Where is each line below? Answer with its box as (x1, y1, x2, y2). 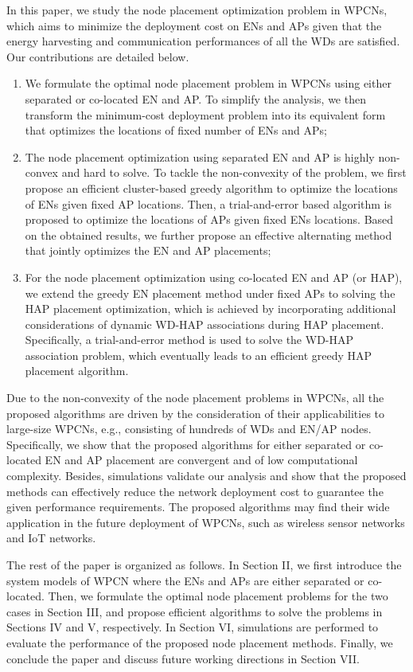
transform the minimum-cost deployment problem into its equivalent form (25, 106, 386, 123)
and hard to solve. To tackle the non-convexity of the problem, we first (61, 164, 407, 181)
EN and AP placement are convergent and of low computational (45, 451, 358, 468)
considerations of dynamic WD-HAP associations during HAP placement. (25, 315, 384, 332)
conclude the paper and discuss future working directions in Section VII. (6, 650, 360, 666)
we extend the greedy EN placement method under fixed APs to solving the (25, 284, 395, 301)
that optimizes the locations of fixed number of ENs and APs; (25, 122, 327, 139)
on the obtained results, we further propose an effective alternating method (25, 226, 392, 243)
